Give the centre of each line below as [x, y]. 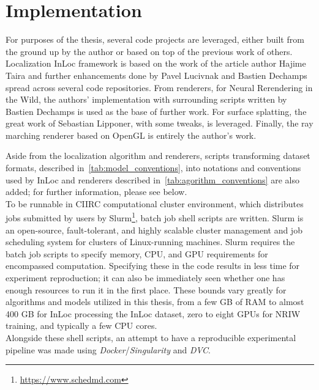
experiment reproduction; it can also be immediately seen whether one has [145, 278]
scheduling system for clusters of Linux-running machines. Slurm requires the [150, 242]
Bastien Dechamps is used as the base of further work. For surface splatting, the [156, 111]
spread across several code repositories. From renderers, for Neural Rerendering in [159, 87]
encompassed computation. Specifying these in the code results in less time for [153, 266]
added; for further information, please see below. [96, 192]
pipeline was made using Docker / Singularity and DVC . [108, 349]
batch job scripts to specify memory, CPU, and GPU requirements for [137, 253]
